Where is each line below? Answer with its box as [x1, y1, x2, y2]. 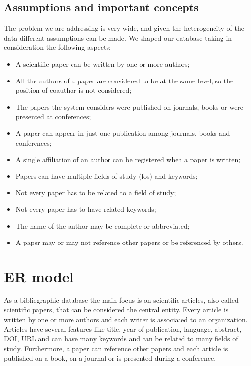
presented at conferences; [15, 111, 91, 122]
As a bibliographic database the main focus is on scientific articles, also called [4, 294, 239, 305]
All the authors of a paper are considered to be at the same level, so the [15, 75, 234, 85]
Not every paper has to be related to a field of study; [15, 187, 176, 198]
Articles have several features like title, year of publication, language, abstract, [4, 324, 242, 334]
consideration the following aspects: [4, 42, 111, 52]
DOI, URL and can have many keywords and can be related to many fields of [4, 333, 238, 344]
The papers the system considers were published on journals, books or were [15, 101, 244, 112]
